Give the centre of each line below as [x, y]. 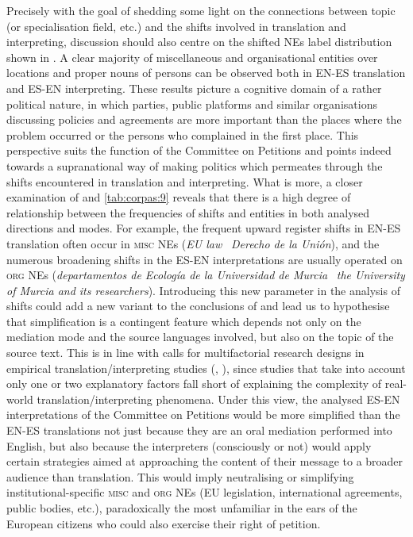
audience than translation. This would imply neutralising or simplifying [180, 476]
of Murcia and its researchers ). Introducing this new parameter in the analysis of [203, 290]
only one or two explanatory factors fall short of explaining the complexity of [194, 384]
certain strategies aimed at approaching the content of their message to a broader [205, 461]
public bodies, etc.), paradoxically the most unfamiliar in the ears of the [182, 508]
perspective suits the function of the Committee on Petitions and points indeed [199, 150]
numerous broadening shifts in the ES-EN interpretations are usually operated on [205, 259]
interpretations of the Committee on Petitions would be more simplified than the [203, 414]
